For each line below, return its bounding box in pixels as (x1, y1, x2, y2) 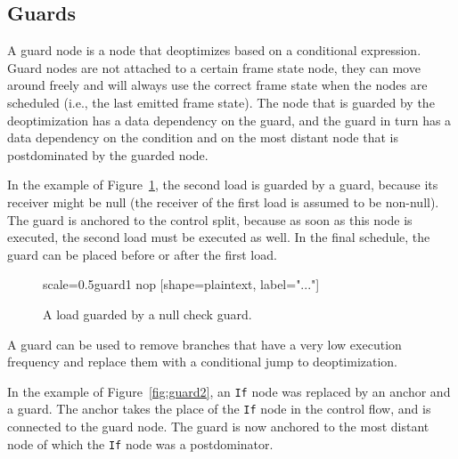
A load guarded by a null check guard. (43, 304, 252, 323)
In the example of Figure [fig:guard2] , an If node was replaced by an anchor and (7, 382, 451, 400)
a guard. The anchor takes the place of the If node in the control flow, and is (7, 399, 431, 418)
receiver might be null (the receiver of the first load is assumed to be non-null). (7, 192, 439, 211)
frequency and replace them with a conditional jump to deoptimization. (7, 352, 398, 371)
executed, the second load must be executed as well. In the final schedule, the (7, 228, 430, 246)
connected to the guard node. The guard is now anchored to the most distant (7, 417, 429, 436)
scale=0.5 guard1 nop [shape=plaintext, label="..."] (43, 275, 320, 294)
